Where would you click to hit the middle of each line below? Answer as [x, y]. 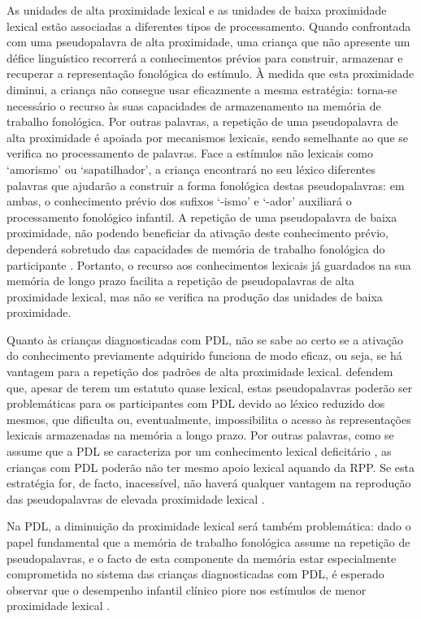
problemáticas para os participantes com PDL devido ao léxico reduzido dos [196, 403]
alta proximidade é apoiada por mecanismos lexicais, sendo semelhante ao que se [207, 137]
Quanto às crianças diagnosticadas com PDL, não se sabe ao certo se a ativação [205, 339]
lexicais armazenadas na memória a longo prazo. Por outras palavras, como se [200, 435]
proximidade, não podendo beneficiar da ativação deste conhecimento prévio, [197, 233]
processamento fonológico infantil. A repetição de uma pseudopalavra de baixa [202, 216]
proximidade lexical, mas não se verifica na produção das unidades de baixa [195, 296]
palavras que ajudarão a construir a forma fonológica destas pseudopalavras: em [206, 185]
